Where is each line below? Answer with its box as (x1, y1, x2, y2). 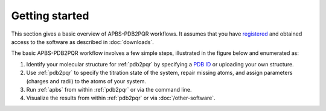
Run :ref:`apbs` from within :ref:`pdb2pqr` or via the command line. (26, 86, 192, 93)
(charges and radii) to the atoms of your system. (26, 77, 146, 84)
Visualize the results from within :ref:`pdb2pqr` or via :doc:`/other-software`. (26, 94, 216, 102)
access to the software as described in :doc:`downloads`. (11, 38, 154, 45)
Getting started (11, 9, 89, 22)
